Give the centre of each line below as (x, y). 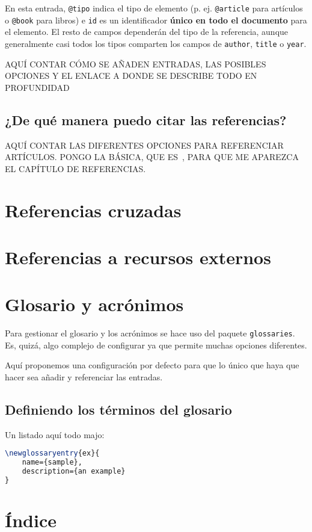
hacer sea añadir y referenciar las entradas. (84, 377)
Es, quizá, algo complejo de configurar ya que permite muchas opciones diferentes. (156, 345)
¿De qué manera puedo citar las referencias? (146, 119)
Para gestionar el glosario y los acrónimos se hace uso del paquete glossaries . (150, 333)
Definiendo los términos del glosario (118, 410)
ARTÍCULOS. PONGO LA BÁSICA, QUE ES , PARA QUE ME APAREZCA (152, 157)
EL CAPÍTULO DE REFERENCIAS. (75, 168)
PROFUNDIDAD (37, 87)
